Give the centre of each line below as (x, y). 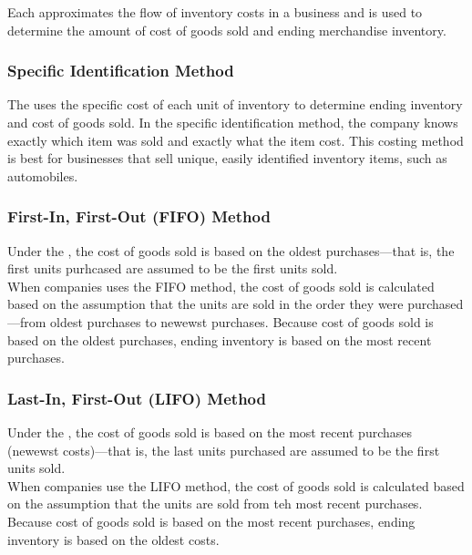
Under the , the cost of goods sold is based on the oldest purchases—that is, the (231, 250)
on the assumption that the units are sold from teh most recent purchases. (215, 504)
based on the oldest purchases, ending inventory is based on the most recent (220, 339)
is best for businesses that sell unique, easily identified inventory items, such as (227, 158)
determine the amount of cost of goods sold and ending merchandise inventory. (227, 30)
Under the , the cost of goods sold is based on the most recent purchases (210, 432)
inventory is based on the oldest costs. (113, 539)
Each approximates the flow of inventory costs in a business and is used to (215, 12)
